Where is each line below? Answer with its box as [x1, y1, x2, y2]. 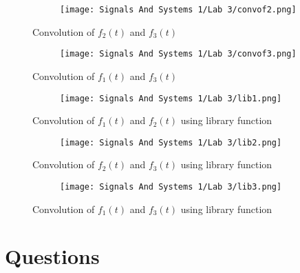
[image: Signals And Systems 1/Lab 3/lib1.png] [60, 93, 282, 103]
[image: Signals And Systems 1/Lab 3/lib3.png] [60, 182, 282, 192]
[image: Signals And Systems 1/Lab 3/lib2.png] [60, 137, 282, 148]
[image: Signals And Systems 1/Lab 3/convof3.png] [60, 49, 297, 59]
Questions [5, 242, 100, 270]
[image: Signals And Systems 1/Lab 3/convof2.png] [60, 5, 297, 14]
